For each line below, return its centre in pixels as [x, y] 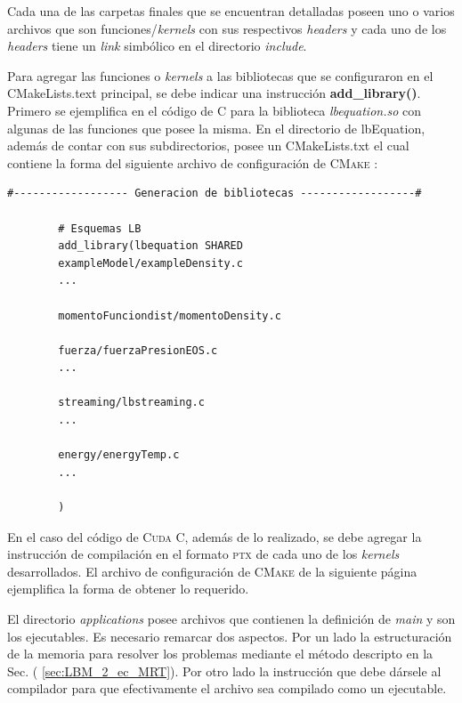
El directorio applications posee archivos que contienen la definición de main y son [231, 618]
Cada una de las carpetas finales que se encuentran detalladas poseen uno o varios [231, 11]
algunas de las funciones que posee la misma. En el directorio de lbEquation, [216, 128]
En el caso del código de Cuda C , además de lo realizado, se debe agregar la [215, 536]
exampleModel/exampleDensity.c [150, 263]
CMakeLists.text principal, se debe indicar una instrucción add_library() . [214, 93]
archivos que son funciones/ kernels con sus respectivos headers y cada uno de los [227, 28]
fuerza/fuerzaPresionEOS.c [138, 350]
